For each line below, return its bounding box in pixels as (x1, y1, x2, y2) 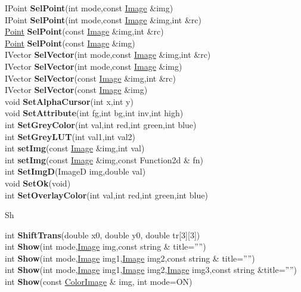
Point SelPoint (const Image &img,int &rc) (5, 25, 164, 38)
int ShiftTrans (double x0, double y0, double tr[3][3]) (5, 228, 200, 241)
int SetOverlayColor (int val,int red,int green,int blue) (5, 188, 208, 201)
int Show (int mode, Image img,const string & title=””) (5, 240, 206, 253)
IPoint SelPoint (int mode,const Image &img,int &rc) (5, 13, 202, 26)
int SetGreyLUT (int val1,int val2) (5, 130, 136, 142)
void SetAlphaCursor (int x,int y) (5, 95, 134, 107)
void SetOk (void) (5, 176, 71, 189)
